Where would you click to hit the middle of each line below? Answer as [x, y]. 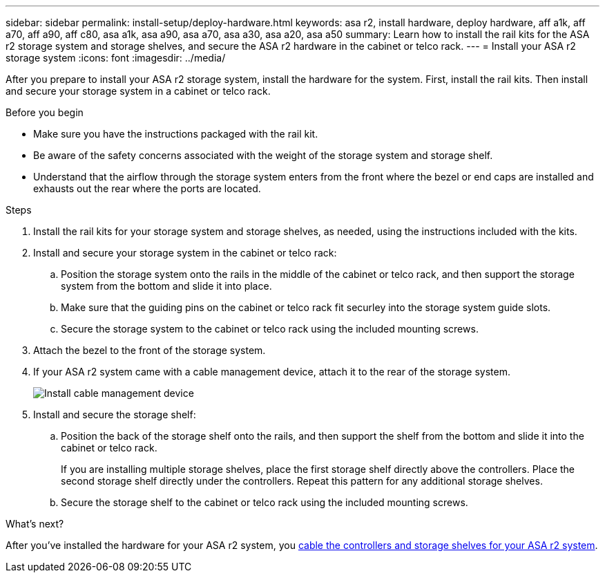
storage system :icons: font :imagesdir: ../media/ [116, 58]
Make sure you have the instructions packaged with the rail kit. [176, 134]
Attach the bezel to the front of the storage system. [150, 350]
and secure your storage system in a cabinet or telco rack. [138, 91]
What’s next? [35, 524]
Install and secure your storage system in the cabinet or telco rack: [185, 253]
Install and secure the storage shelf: [115, 414]
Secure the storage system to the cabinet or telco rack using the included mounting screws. [270, 329]
